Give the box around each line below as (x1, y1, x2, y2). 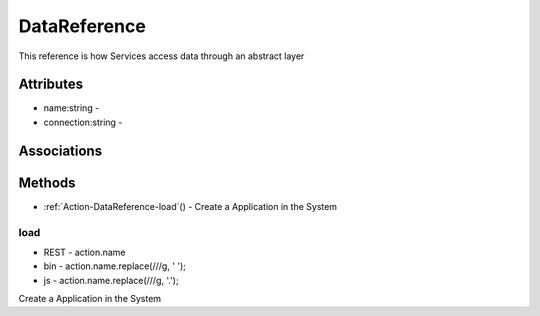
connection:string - (43, 116, 123, 128)
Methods (18, 174, 76, 191)
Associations (18, 142, 103, 159)
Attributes (18, 76, 84, 93)
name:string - (43, 102, 100, 114)
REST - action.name (43, 246, 126, 258)
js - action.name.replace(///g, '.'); (43, 274, 179, 286)
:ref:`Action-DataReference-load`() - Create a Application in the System (43, 200, 338, 212)
